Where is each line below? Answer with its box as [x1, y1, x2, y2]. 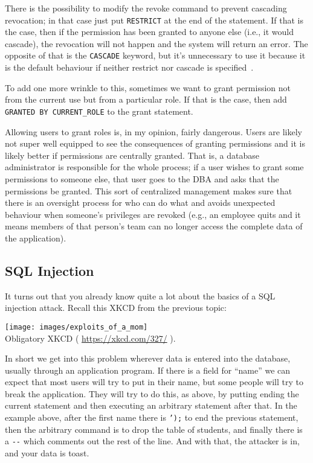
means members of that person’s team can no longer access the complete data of [5, 220, 303, 232]
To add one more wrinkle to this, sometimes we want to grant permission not [5, 81, 291, 94]
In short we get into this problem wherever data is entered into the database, [5, 352, 291, 365]
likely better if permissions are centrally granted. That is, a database [5, 148, 259, 161]
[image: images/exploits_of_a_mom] [5, 322, 148, 331]
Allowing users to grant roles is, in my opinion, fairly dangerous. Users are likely [5, 125, 302, 138]
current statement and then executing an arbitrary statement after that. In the [5, 399, 297, 412]
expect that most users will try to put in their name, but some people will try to [5, 375, 303, 388]
